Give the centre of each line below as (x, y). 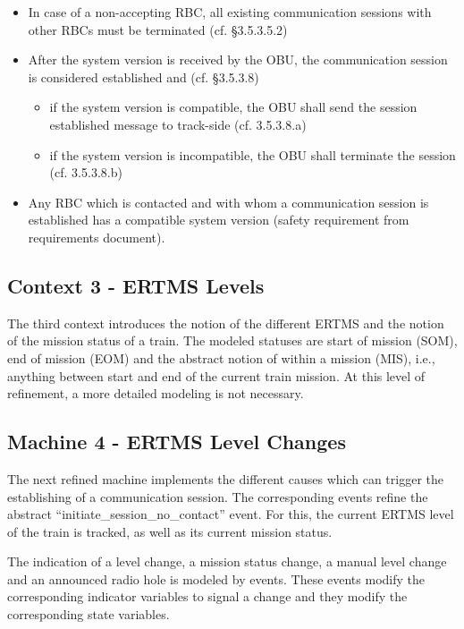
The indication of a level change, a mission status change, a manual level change (227, 561)
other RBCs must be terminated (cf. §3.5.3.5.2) (158, 29)
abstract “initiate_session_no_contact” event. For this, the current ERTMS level (231, 514)
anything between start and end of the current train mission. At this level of (216, 375)
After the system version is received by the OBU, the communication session (238, 59)
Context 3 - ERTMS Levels (136, 285)
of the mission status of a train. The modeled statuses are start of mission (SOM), (232, 340)
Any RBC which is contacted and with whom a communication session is (228, 202)
